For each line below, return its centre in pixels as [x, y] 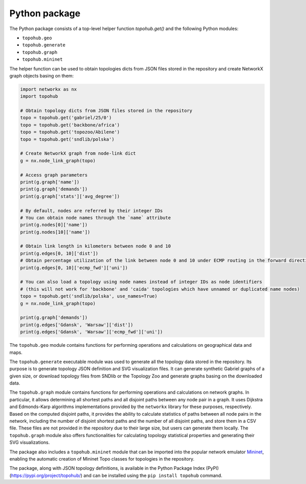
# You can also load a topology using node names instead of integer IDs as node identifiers [141, 282]
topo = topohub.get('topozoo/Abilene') [70, 132]
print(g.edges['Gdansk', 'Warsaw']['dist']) [77, 325]
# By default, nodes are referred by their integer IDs [92, 211]
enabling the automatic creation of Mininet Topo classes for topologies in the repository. [102, 459]
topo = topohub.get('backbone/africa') [70, 125]
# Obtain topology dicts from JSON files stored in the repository [106, 111]
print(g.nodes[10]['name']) [55, 232]
